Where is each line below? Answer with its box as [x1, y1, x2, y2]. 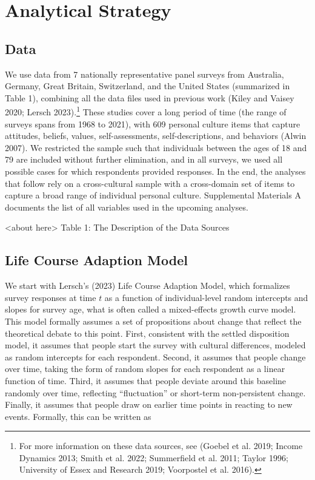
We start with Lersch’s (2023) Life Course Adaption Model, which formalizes [5, 279, 290, 292]
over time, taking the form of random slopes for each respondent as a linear [5, 362, 285, 375]
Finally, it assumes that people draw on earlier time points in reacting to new [5, 398, 293, 411]
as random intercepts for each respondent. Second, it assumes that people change [5, 350, 306, 363]
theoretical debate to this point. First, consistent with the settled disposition [5, 326, 290, 339]
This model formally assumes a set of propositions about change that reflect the [5, 314, 302, 327]
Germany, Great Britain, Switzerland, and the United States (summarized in [5, 79, 290, 92]
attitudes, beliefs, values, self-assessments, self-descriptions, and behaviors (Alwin [5, 129, 307, 142]
